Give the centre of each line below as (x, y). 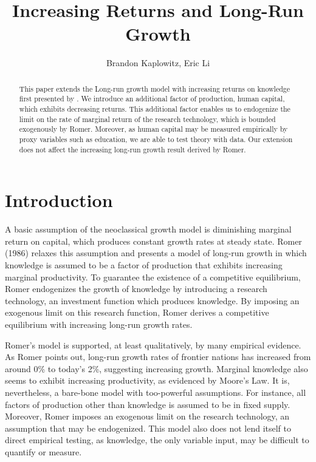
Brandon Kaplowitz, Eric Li (158, 63)
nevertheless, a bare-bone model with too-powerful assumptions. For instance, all (156, 392)
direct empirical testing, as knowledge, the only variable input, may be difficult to (157, 440)
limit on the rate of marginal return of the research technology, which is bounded (147, 119)
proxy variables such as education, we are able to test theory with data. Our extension (156, 139)
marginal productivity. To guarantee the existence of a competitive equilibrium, (153, 277)
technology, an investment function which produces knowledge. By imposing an (152, 300)
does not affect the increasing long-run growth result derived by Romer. (132, 149)
